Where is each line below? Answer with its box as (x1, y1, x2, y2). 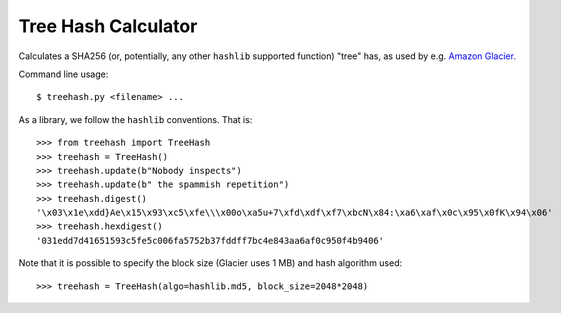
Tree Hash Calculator (18, 15, 198, 37)
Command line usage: (18, 68, 109, 80)
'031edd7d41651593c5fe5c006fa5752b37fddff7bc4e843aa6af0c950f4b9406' (36, 235, 385, 246)
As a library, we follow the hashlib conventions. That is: (18, 113, 253, 125)
